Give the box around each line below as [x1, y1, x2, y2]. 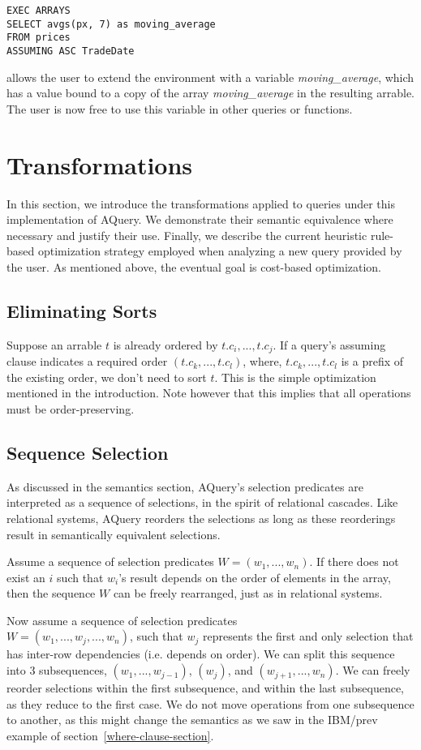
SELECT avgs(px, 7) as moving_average [6, 18, 216, 30]
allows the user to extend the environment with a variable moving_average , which [6, 68, 415, 85]
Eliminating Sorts [6, 298, 157, 323]
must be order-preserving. [6, 400, 135, 417]
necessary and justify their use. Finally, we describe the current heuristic [6, 226, 367, 243]
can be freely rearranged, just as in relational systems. [113, 585, 383, 602]
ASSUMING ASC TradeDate [6, 45, 135, 57]
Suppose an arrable [6, 336, 102, 353]
